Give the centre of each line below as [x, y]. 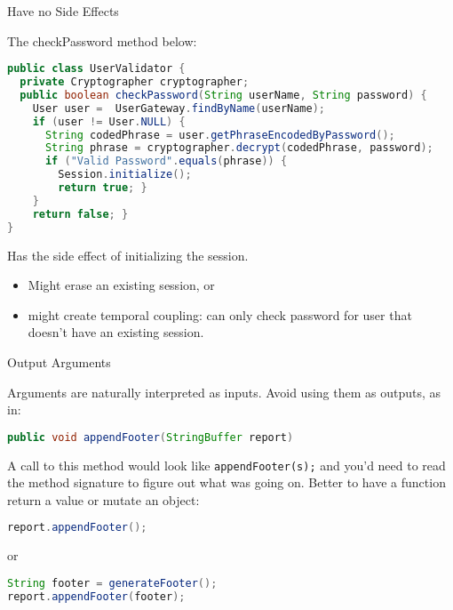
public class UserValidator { [96, 69]
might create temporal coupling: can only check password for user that [220, 314]
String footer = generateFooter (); [112, 583]
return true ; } [103, 188]
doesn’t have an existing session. [116, 332]
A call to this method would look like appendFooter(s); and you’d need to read [226, 465]
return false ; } [80, 214]
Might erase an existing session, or [121, 285]
